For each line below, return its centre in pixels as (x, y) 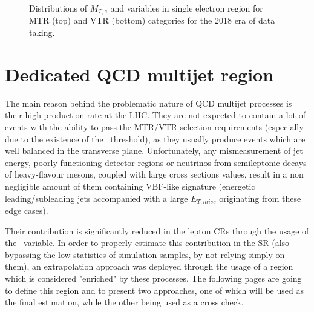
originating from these (260, 198)
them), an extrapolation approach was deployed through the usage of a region (149, 266)
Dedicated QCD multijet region (139, 74)
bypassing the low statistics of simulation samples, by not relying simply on (145, 254)
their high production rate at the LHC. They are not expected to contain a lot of (155, 115)
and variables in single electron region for (187, 8)
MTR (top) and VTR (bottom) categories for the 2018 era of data (152, 20)
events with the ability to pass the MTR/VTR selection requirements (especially (154, 126)
